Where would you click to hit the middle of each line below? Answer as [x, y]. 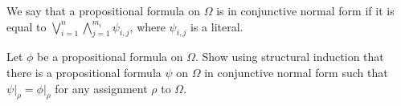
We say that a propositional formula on [103, 10]
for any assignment [101, 88]
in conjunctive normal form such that [296, 72]
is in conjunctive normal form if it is [305, 10]
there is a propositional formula [84, 72]
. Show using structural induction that [290, 57]
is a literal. [217, 26]
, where [147, 26]
